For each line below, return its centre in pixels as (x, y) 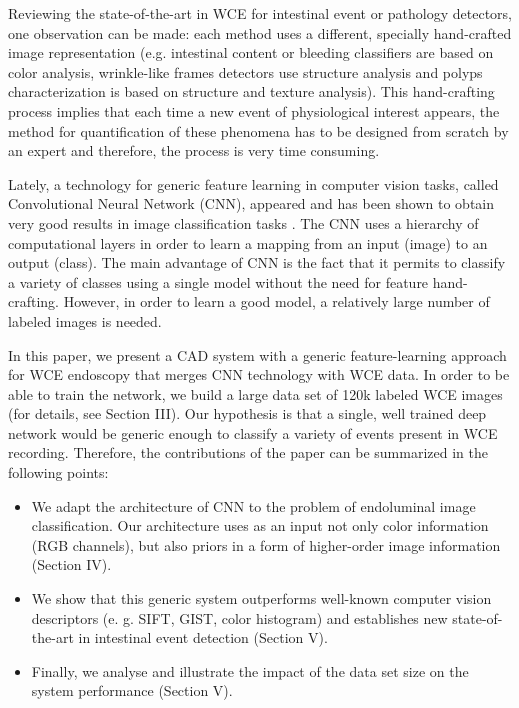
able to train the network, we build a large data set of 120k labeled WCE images (255, 393)
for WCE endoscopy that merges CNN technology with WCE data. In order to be (259, 374)
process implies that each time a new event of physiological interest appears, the (254, 110)
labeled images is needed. (85, 320)
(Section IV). (71, 564)
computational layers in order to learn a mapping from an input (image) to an (248, 242)
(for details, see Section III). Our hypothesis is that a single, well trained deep (247, 413)
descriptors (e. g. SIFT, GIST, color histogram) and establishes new (239, 617)
